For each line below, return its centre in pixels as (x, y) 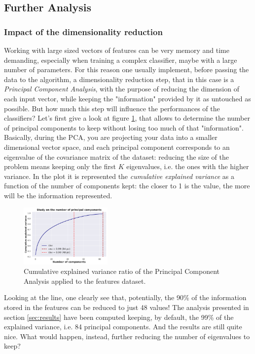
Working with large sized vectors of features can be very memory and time (117, 50)
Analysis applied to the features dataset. (85, 281)
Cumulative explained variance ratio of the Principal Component (122, 271)
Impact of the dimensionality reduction (83, 31)
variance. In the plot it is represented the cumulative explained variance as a (119, 176)
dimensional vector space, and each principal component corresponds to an (117, 147)
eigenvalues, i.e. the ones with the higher (188, 166)
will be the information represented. (58, 195)
